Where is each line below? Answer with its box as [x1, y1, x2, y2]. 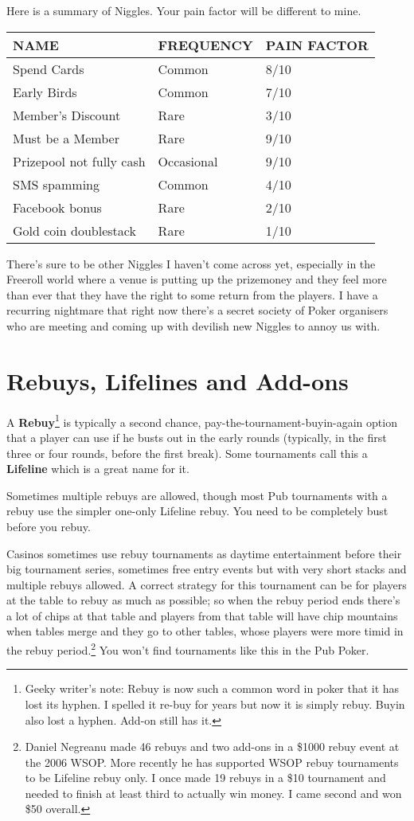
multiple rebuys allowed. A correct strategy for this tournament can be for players [6, 576, 407, 592]
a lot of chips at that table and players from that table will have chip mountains [6, 607, 398, 624]
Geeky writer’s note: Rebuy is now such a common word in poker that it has [25, 680, 400, 697]
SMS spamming [13, 174, 100, 194]
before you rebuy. [6, 518, 91, 534]
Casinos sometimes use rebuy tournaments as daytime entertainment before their [6, 545, 402, 561]
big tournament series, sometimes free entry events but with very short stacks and [6, 561, 407, 577]
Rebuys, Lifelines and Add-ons [6, 364, 349, 397]
